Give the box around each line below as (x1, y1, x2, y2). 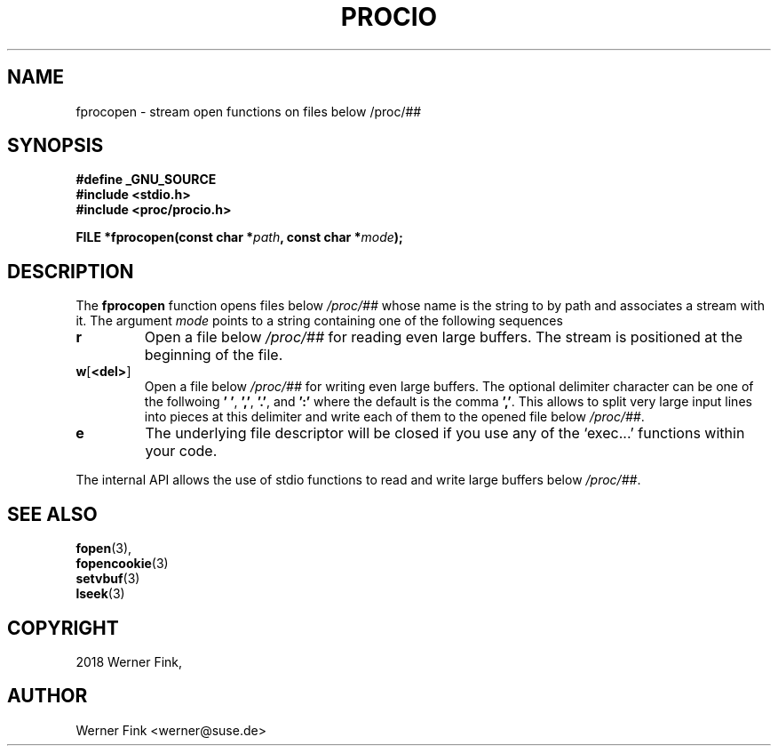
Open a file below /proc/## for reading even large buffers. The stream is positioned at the (144, 328, 743, 347)
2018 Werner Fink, (75, 653, 183, 669)
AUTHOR (7, 685, 88, 708)
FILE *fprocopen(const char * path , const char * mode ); (75, 229, 403, 245)
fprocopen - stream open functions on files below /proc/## (75, 103, 422, 119)
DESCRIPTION (7, 260, 134, 283)
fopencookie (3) (75, 556, 169, 572)
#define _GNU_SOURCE (75, 172, 217, 188)
